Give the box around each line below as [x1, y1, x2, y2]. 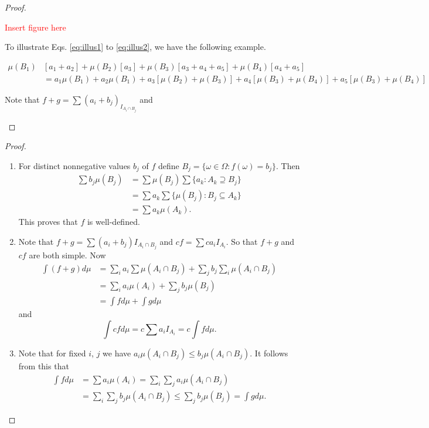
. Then [276, 159, 300, 171]
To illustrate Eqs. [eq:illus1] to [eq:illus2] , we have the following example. [5, 41, 266, 53]
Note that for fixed [18, 346, 86, 359]
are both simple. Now [29, 249, 106, 261]
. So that [226, 235, 258, 247]
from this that [18, 359, 69, 372]
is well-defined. [87, 215, 140, 228]
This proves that [18, 215, 78, 228]
